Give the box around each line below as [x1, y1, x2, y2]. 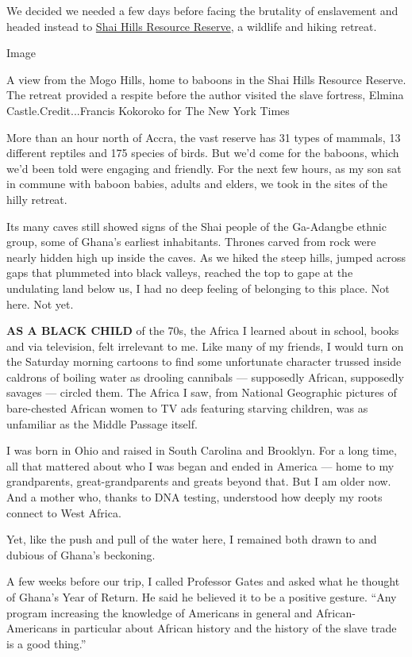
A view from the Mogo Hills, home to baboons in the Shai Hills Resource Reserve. [6, 71, 406, 87]
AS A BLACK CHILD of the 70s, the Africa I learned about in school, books [6, 322, 399, 339]
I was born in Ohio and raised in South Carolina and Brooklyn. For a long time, [6, 442, 397, 459]
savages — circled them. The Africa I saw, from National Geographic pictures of [6, 384, 397, 401]
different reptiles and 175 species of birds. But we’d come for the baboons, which [6, 144, 399, 161]
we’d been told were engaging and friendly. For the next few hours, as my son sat [6, 159, 402, 176]
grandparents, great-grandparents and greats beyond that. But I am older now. [6, 473, 391, 490]
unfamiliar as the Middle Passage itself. [6, 415, 198, 432]
